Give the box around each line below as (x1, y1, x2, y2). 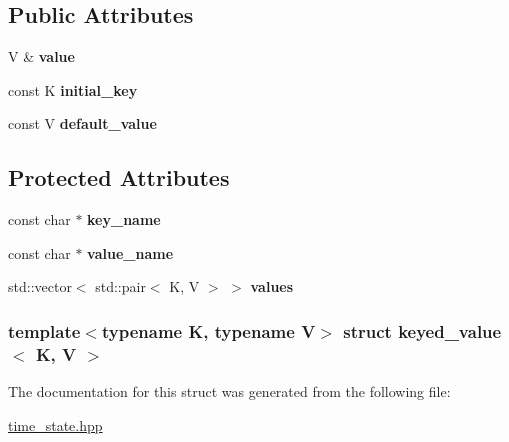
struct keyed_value (343, 318, 502, 343)
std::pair (95, 276, 146, 297)
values (250, 276, 294, 297)
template (8, 318, 81, 343)
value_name (87, 242, 174, 263)
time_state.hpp (8, 414, 103, 435)
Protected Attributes (8, 162, 230, 193)
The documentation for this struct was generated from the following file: (8, 381, 451, 402)
